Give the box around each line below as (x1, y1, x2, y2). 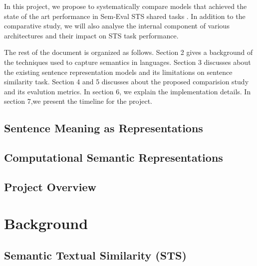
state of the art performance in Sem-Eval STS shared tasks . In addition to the (4, 10, 246, 21)
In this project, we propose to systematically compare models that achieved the (4, 1, 247, 11)
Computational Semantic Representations (4, 150, 223, 165)
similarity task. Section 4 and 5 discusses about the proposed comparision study (4, 76, 249, 87)
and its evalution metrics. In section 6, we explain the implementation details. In (4, 86, 251, 96)
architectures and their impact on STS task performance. (4, 30, 179, 40)
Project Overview (4, 179, 97, 194)
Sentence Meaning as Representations (4, 120, 203, 136)
